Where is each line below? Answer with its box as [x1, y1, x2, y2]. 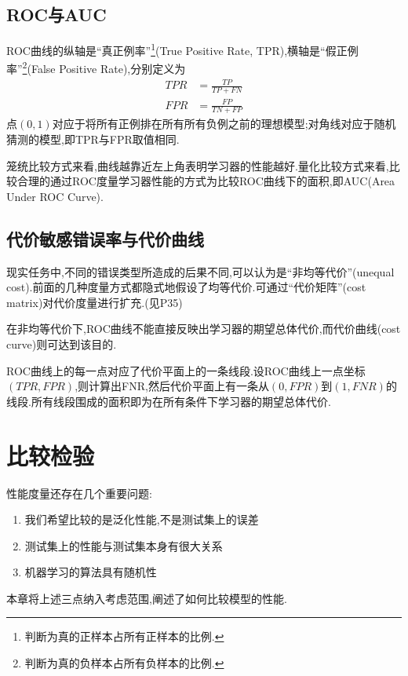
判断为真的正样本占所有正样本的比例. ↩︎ [24, 628, 224, 645]
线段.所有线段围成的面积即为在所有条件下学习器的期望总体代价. [6, 393, 331, 409]
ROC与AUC [6, 2, 107, 27]
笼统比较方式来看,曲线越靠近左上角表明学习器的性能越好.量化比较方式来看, [6, 157, 389, 174]
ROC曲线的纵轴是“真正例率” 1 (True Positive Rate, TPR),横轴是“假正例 [6, 40, 359, 58]
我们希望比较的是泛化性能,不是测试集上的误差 [24, 511, 259, 528]
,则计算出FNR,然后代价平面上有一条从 [75, 378, 269, 394]
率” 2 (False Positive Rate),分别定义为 [6, 58, 186, 77]
